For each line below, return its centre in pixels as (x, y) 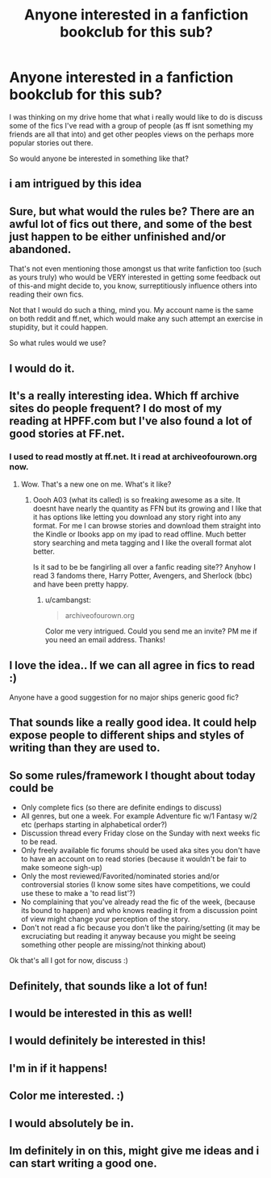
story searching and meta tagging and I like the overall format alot (142, 543)
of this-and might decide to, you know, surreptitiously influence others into (133, 286)
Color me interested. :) (67, 1096)
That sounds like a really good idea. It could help (133, 723)
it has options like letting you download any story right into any (137, 517)
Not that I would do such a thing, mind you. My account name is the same (131, 310)
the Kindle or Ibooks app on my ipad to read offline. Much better (140, 534)
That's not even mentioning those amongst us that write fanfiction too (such (135, 269)
